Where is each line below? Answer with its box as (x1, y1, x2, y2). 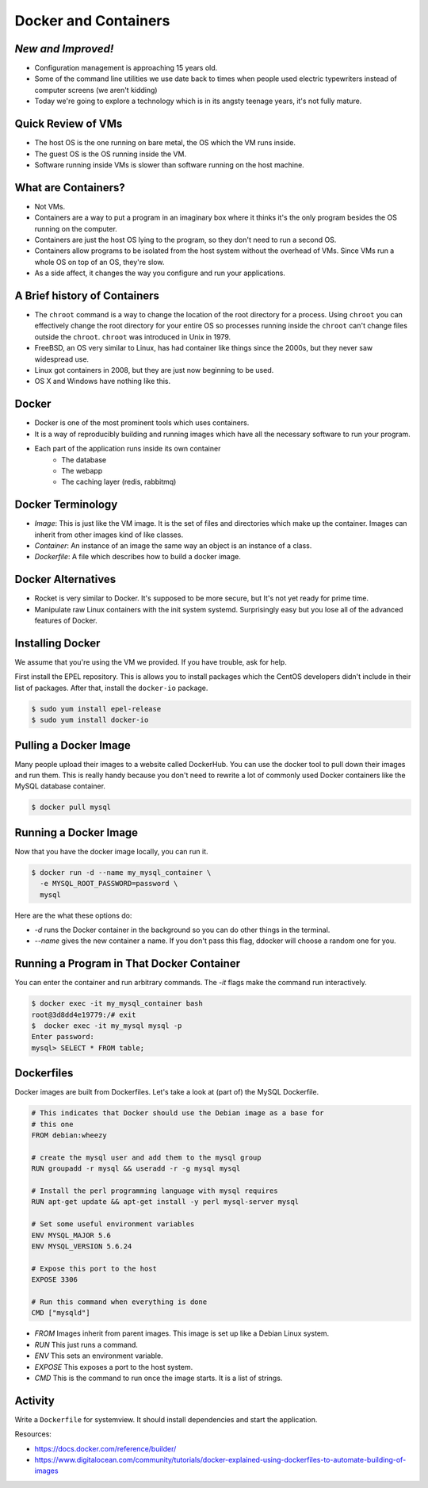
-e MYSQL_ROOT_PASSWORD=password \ (40, 879, 178, 888)
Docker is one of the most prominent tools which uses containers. (34, 418, 250, 428)
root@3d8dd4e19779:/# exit (31, 1010, 136, 1019)
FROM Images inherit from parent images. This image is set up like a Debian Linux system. (34, 1329, 330, 1338)
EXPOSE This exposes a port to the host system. (34, 1362, 193, 1371)
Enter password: (31, 1032, 95, 1041)
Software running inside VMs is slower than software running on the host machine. (34, 159, 304, 170)
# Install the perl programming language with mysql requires (31, 1187, 278, 1195)
